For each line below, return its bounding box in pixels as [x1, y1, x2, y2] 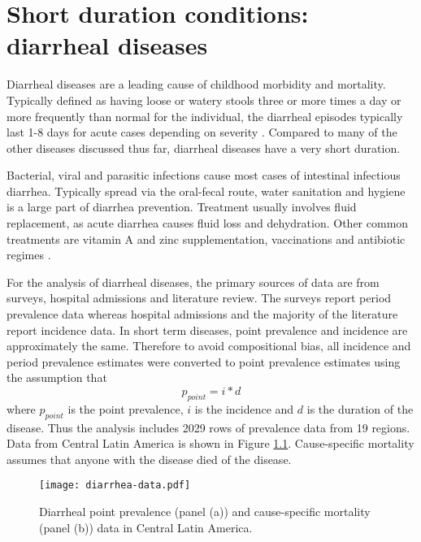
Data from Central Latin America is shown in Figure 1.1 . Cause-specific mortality [7, 435, 414, 452]
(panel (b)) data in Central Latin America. [39, 518, 253, 535]
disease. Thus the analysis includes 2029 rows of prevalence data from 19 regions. [7, 418, 410, 436]
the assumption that [7, 369, 107, 386]
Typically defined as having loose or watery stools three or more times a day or [7, 91, 401, 108]
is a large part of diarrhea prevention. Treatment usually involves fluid [7, 198, 357, 215]
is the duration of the [306, 400, 414, 417]
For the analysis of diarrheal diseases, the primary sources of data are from [7, 273, 380, 290]
